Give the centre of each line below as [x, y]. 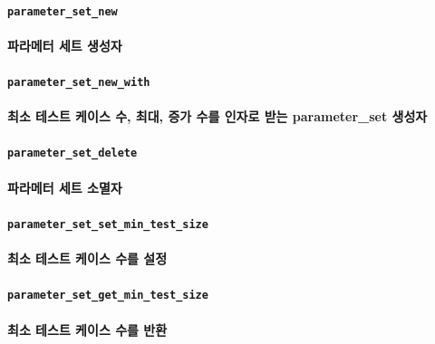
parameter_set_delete [72, 153]
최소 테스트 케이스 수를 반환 [87, 329]
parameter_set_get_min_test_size [108, 296]
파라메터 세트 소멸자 [65, 187]
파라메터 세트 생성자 [65, 45]
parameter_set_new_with [79, 83]
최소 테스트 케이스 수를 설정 [87, 258]
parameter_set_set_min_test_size [108, 224]
